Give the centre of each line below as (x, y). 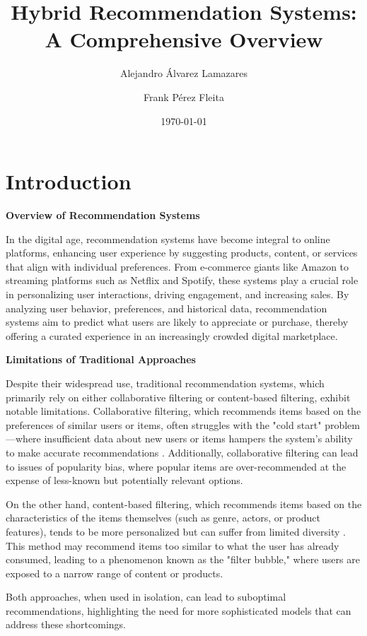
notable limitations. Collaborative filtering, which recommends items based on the (183, 411)
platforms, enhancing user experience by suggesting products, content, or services (182, 253)
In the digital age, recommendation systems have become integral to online (168, 238)
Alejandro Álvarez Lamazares (184, 73)
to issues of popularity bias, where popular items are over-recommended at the (176, 466)
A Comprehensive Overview (184, 39)
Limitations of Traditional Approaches (101, 359)
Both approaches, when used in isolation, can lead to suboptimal (146, 597)
